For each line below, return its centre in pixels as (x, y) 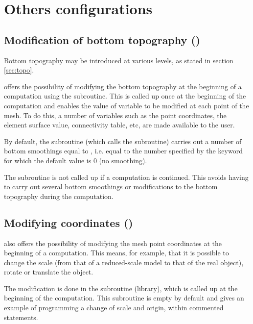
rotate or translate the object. (49, 272)
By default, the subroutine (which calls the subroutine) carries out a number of (123, 141)
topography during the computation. (59, 196)
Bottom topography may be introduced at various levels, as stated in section (119, 60)
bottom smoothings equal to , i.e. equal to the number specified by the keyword (123, 151)
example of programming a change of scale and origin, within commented (114, 308)
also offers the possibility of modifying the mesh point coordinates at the (113, 243)
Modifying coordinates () (69, 222)
